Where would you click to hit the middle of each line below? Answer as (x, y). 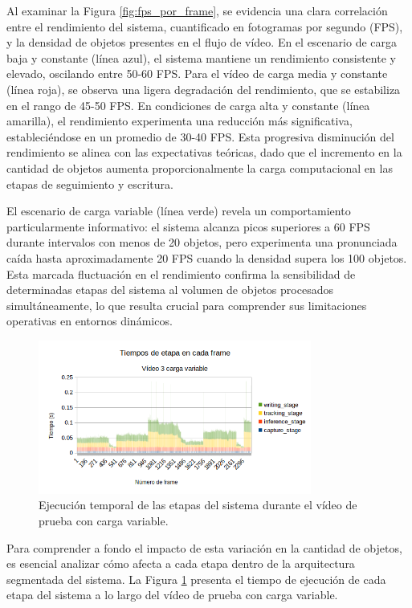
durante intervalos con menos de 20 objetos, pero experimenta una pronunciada (202, 242)
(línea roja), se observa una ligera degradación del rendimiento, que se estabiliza (204, 89)
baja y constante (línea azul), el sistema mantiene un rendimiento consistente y (201, 57)
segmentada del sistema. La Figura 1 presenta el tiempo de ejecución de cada (196, 579)
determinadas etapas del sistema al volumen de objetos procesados (170, 290)
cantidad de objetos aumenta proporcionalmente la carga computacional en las (200, 167)
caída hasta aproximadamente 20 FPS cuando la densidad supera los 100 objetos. (207, 257)
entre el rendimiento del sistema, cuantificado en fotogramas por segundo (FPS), (205, 26)
